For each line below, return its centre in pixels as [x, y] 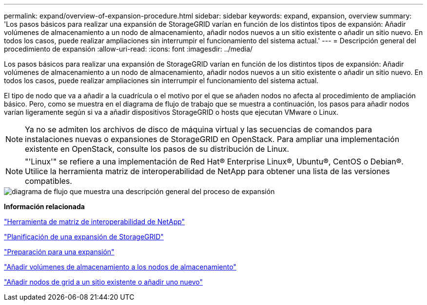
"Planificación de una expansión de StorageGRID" [84, 237]
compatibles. [49, 181]
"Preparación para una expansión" [59, 252]
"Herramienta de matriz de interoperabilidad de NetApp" [95, 222]
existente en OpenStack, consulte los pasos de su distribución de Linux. [157, 149]
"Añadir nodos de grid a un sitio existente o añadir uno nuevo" [104, 282]
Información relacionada [44, 206]
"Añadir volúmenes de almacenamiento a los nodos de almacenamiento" [120, 267]
